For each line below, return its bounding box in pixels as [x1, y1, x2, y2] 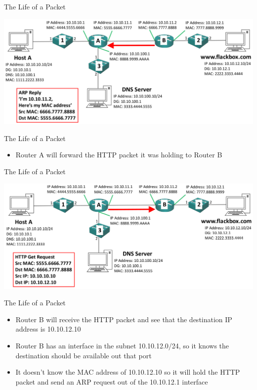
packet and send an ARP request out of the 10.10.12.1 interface [15, 376, 208, 387]
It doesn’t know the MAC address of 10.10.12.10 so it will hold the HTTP [15, 367, 240, 377]
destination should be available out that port [15, 350, 152, 360]
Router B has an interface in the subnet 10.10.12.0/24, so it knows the [15, 341, 229, 351]
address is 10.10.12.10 [15, 324, 81, 334]
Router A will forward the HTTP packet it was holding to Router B [15, 149, 222, 160]
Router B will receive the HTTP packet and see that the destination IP [15, 314, 232, 324]
